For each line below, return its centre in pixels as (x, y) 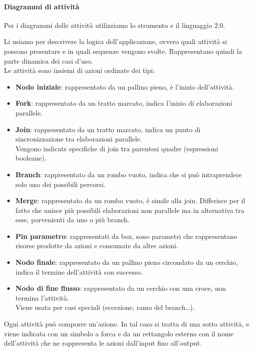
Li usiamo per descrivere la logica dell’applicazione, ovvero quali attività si (116, 41)
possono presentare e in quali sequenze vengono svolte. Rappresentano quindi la (123, 51)
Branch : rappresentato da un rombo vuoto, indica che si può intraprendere (128, 174)
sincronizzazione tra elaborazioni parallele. (79, 139)
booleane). (31, 158)
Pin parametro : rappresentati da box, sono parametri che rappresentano (126, 236)
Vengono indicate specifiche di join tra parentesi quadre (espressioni (117, 148)
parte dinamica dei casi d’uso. (49, 60)
